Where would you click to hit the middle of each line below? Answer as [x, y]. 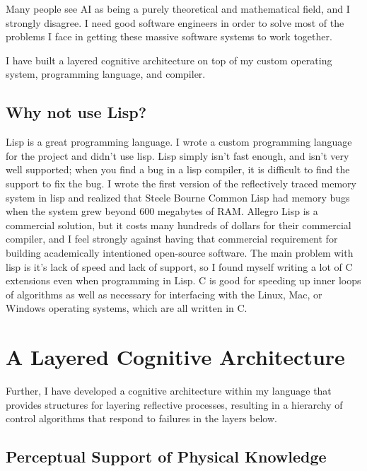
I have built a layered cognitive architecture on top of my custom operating [169, 60]
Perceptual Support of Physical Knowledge [166, 457]
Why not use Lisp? [76, 112]
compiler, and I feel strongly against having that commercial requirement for [172, 239]
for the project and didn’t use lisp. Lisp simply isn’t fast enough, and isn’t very [177, 155]
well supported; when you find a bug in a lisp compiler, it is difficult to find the [178, 169]
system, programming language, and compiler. [106, 74]
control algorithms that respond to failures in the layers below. [141, 418]
